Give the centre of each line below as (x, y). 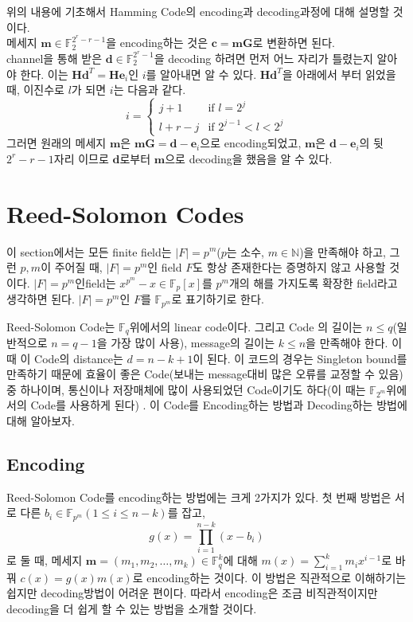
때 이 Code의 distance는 (65, 358)
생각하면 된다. (41, 299)
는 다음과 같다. (150, 90)
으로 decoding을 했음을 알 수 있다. (249, 158)
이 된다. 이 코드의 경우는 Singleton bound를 (300, 358)
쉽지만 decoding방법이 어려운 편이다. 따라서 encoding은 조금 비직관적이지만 (192, 593)
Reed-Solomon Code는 (61, 326)
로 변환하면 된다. (294, 43)
